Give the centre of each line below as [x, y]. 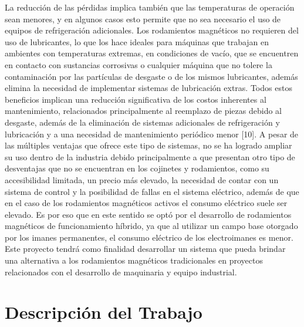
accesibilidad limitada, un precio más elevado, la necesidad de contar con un [142, 179]
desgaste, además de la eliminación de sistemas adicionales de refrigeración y [142, 122]
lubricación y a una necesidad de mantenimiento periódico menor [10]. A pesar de [152, 134]
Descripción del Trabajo [104, 312]
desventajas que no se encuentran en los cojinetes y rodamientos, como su [137, 168]
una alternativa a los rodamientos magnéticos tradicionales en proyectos [134, 260]
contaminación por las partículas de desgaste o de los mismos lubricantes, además [151, 76]
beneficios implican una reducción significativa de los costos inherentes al [136, 99]
